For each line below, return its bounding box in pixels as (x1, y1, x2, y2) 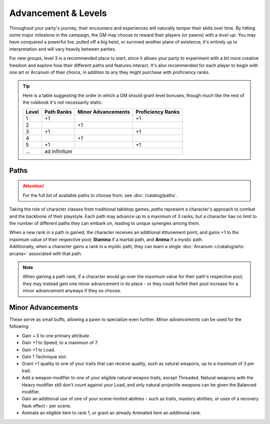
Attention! (22, 183, 44, 189)
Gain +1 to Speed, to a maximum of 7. (21, 340, 98, 346)
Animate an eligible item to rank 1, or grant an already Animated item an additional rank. (21, 410, 201, 416)
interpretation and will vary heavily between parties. (9, 46, 116, 52)
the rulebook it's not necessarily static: (22, 99, 102, 105)
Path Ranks (44, 108, 72, 115)
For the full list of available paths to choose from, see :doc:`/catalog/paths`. (22, 192, 178, 198)
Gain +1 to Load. (21, 346, 55, 353)
